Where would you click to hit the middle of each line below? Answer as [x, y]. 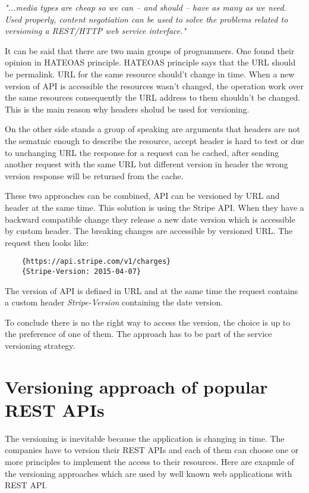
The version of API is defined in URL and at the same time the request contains [152, 290]
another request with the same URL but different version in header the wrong [146, 164]
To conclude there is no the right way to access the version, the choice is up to [148, 322]
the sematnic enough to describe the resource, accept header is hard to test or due [154, 140]
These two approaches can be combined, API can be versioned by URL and [142, 196]
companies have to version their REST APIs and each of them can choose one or [152, 450]
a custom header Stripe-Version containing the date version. [114, 302]
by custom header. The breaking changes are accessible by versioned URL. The [149, 231]
